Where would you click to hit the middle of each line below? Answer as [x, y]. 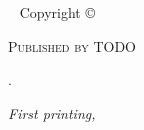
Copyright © [57, 12]
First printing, [52, 112]
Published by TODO [72, 45]
